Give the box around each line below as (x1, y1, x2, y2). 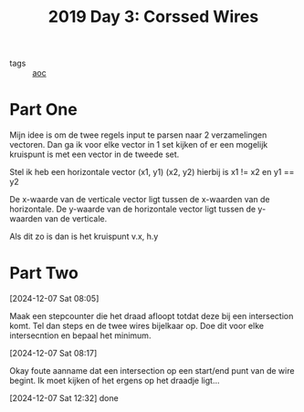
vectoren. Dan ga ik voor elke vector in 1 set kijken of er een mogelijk (9, 139, 268, 150)
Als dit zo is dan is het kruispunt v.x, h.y (9, 231, 159, 242)
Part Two (9, 263, 79, 283)
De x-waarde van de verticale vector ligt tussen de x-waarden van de (9, 194, 271, 205)
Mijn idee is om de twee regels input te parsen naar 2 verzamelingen (9, 129, 267, 140)
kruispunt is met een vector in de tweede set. (9, 149, 180, 160)
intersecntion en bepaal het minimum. (9, 330, 152, 341)
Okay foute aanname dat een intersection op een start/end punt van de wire (9, 366, 295, 376)
